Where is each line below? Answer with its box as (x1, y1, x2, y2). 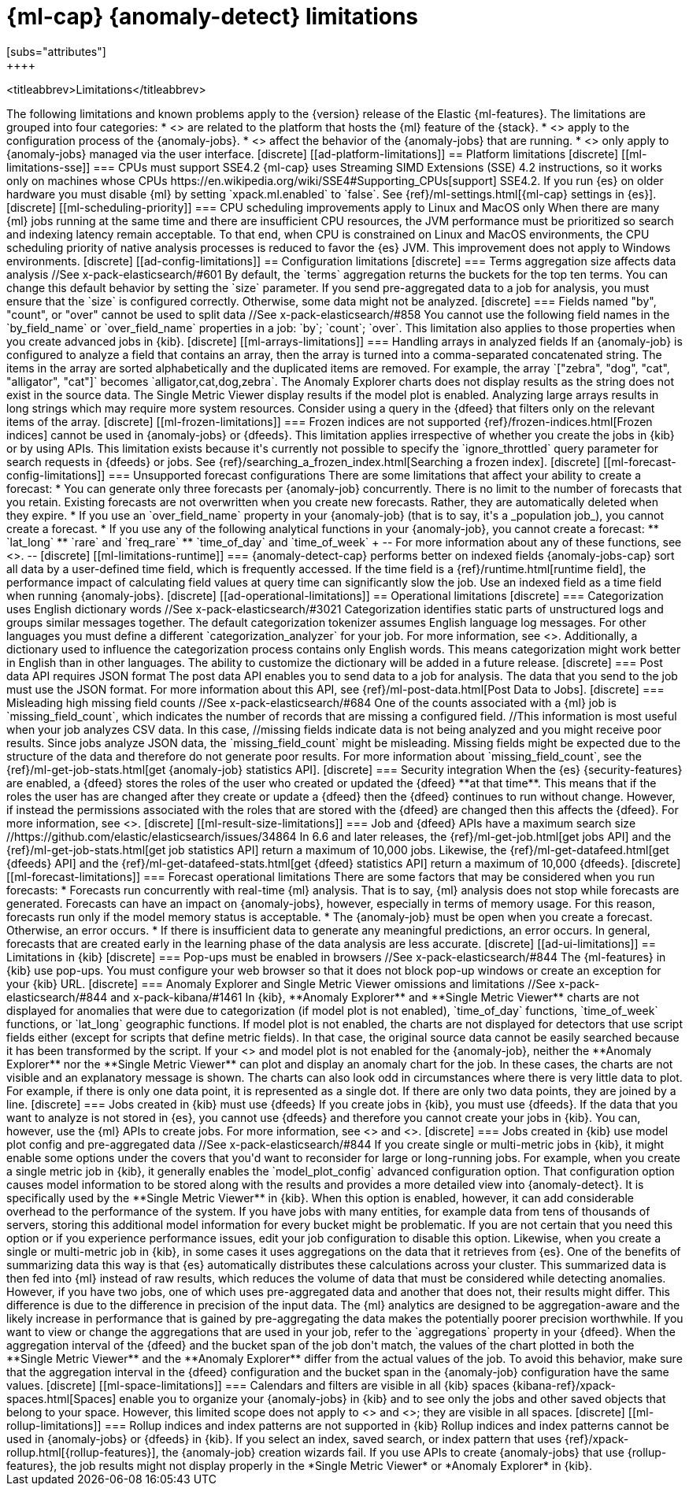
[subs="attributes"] (6, 44, 106, 58)
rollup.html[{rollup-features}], (6, 1445, 159, 1459)
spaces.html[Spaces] (6, 1391, 117, 1405)
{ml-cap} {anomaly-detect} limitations (6, 3, 419, 30)
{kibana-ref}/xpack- (512, 1378, 616, 1392)
